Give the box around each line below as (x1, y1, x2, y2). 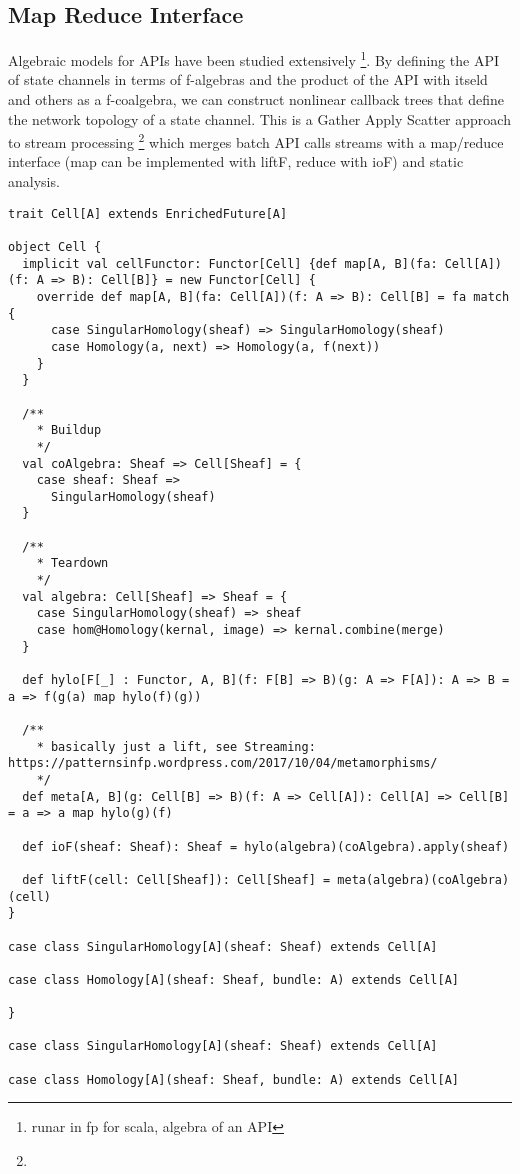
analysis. (8, 171, 60, 192)
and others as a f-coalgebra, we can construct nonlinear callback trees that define (8, 89, 504, 110)
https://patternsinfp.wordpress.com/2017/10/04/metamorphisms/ (8, 756, 438, 771)
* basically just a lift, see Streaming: (36, 739, 316, 754)
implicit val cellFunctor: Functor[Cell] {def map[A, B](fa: (22, 256, 438, 271)
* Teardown (36, 556, 109, 571)
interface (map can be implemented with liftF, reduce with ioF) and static (8, 151, 464, 172)
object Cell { (8, 239, 102, 254)
